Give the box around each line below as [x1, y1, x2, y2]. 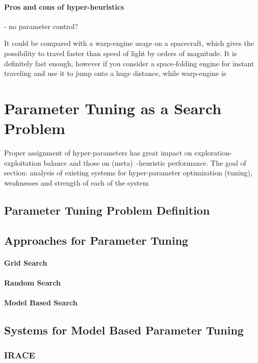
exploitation [4, 157, 41, 168]
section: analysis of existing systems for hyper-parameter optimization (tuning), [4, 167, 252, 178]
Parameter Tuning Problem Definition [4, 202, 210, 218]
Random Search [4, 277, 61, 288]
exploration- [194, 147, 232, 158]
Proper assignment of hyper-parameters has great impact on [4, 147, 192, 158]
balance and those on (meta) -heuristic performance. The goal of [43, 157, 246, 168]
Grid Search [4, 257, 47, 268]
